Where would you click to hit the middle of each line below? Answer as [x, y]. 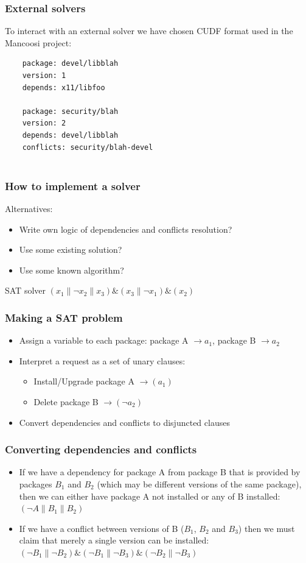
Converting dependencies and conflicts [101, 449]
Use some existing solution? [71, 250]
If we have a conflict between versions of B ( [102, 528]
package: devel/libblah [70, 64]
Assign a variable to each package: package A [104, 340]
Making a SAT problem [64, 317]
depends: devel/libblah [70, 135]
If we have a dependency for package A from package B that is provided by [160, 472]
